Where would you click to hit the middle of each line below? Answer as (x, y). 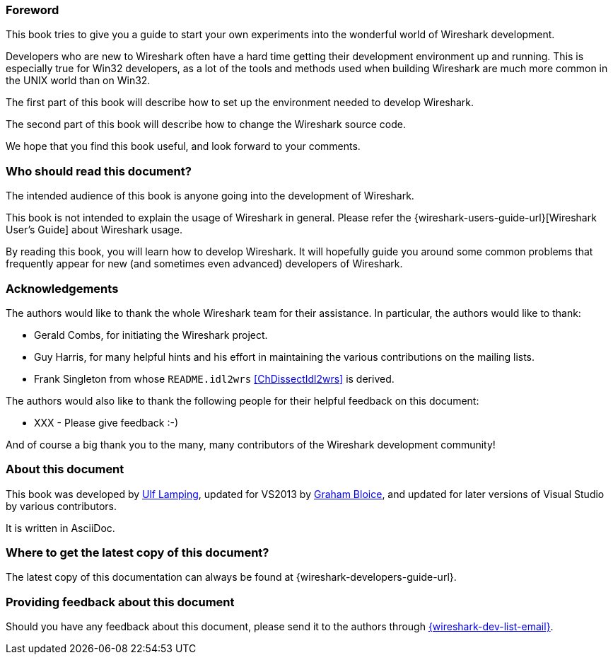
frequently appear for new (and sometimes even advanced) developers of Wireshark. (204, 264)
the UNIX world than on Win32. (78, 81)
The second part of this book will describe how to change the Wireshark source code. (206, 125)
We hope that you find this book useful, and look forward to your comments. (183, 146)
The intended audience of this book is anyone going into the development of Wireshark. (210, 196)
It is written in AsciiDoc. (60, 528)
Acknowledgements (62, 288)
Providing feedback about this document (120, 602)
